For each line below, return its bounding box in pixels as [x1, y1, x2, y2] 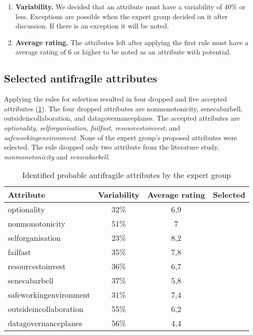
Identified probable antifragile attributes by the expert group [22, 169, 231, 181]
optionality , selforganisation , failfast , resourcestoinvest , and [4, 122, 181, 132]
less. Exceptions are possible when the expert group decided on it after [15, 11, 228, 21]
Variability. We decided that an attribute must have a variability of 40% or [15, 1, 246, 11]
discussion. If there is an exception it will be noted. [15, 21, 169, 31]
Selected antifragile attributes [4, 71, 158, 86]
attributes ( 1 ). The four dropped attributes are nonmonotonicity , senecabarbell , [4, 103, 243, 113]
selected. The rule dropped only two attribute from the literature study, [4, 142, 219, 152]
